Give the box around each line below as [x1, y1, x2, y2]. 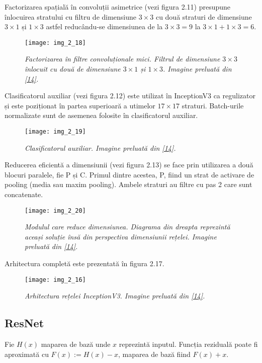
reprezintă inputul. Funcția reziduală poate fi [119, 339, 258, 349]
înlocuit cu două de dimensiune [25, 64, 121, 74]
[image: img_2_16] [25, 276, 86, 283]
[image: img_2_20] [25, 207, 86, 214]
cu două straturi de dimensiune [155, 11, 252, 22]
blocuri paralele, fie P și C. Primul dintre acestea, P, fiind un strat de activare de [5, 169, 254, 179]
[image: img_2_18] [25, 39, 86, 46]
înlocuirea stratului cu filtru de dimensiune [5, 11, 137, 22]
